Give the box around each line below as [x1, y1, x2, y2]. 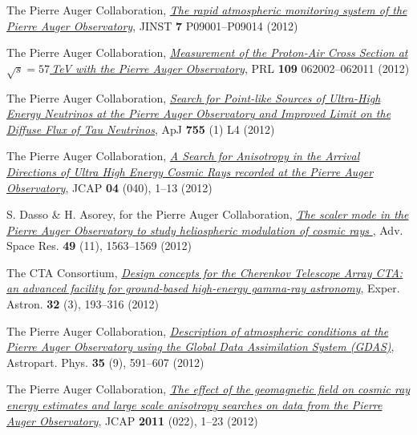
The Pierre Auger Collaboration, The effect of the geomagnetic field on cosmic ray [6, 381, 411, 397]
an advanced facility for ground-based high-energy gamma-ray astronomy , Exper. [6, 280, 400, 296]
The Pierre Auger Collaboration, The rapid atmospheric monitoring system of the [6, 2, 407, 18]
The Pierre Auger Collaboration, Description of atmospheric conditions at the [6, 322, 389, 339]
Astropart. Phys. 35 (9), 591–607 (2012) [6, 353, 204, 370]
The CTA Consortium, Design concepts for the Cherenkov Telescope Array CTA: [6, 264, 403, 280]
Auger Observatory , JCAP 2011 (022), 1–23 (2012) [6, 412, 258, 429]
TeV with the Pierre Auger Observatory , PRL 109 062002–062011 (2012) [51, 59, 410, 76]
